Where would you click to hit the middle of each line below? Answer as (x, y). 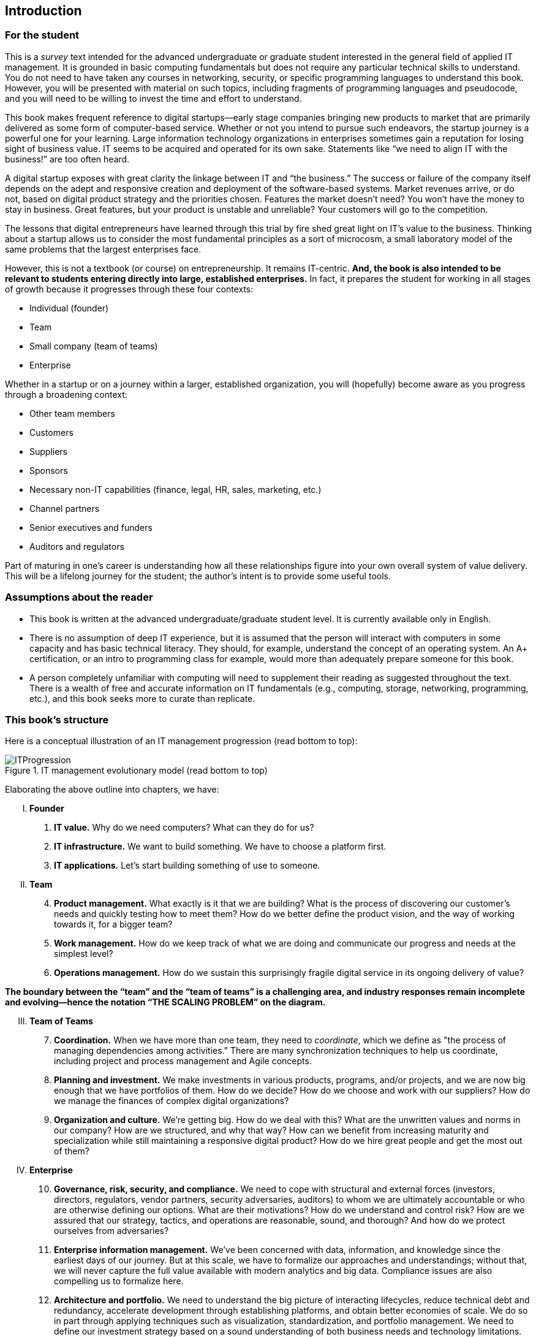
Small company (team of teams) (94, 346)
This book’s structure (57, 719)
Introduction (43, 11)
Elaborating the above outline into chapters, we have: (112, 790)
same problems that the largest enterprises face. (103, 249)
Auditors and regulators (77, 546)
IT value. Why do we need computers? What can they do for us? (184, 828)
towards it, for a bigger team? (113, 924)
